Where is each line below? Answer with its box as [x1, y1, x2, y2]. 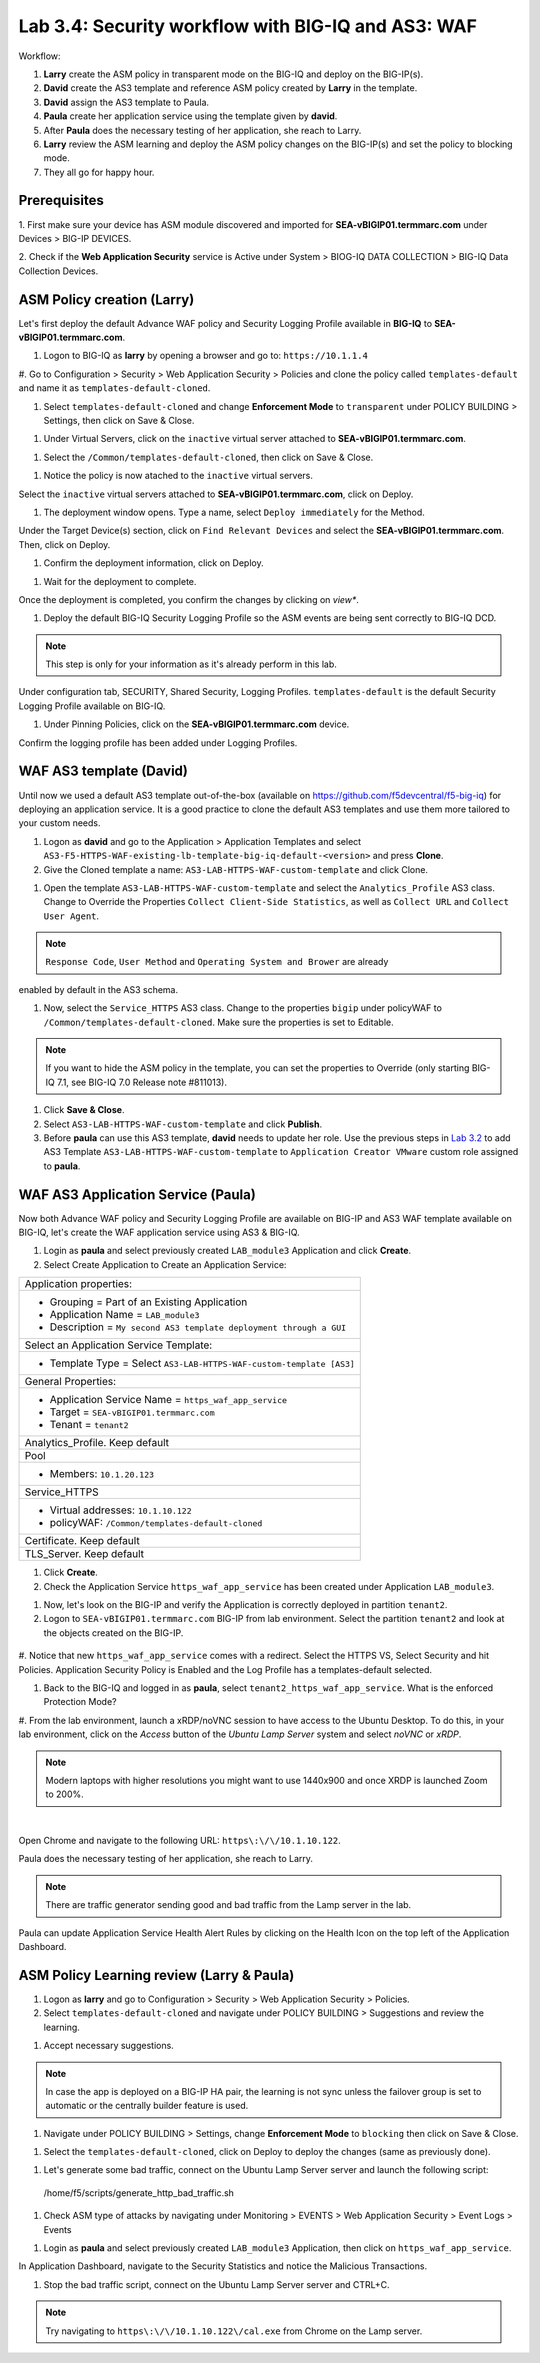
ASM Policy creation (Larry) [18, 291, 195, 308]
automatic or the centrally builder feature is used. [45, 2100, 249, 2112]
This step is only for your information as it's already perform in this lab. [45, 658, 337, 670]
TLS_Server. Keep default [24, 1547, 145, 1561]
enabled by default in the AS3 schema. [18, 983, 179, 995]
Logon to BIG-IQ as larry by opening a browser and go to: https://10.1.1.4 [43, 350, 369, 362]
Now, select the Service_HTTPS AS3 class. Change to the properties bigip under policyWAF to [43, 1002, 442, 1014]
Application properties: [24, 1277, 133, 1291]
